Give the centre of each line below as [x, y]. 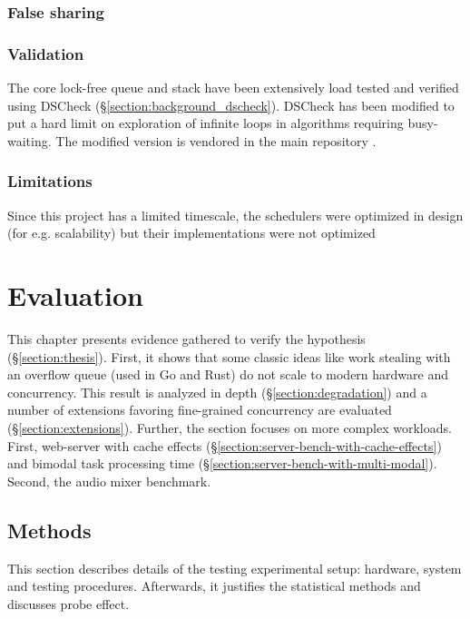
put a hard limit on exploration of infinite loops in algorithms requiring [206, 123]
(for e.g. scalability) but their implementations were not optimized [191, 233]
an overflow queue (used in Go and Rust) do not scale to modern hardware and [228, 374]
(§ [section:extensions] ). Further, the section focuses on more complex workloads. [230, 427]
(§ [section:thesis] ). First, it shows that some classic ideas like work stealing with [229, 356]
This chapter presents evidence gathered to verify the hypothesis [186, 338]
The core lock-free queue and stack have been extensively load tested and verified [233, 88]
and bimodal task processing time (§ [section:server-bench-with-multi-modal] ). [222, 463]
